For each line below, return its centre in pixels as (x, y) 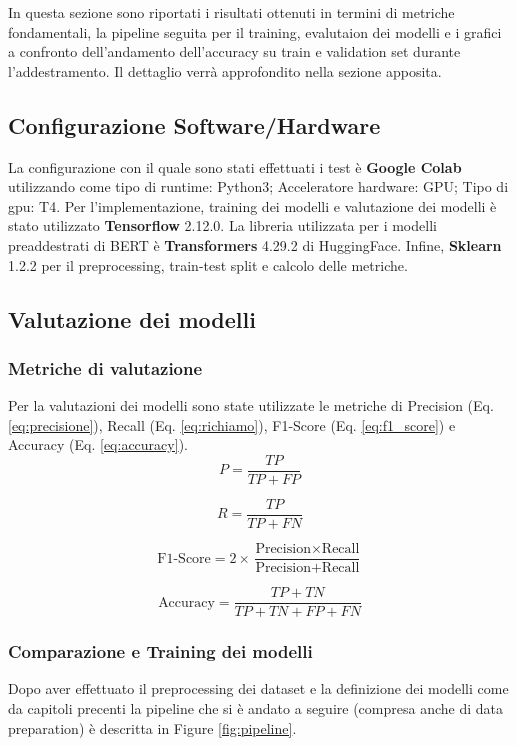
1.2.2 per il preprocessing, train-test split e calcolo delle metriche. (208, 264)
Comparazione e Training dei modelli (160, 651)
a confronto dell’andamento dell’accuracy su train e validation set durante (234, 51)
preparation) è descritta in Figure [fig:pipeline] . (152, 727)
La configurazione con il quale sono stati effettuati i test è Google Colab (235, 166)
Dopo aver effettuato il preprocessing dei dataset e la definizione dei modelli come (258, 688)
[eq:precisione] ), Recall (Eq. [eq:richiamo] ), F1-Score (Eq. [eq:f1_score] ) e (232, 424)
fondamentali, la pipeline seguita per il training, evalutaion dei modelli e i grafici (255, 31)
